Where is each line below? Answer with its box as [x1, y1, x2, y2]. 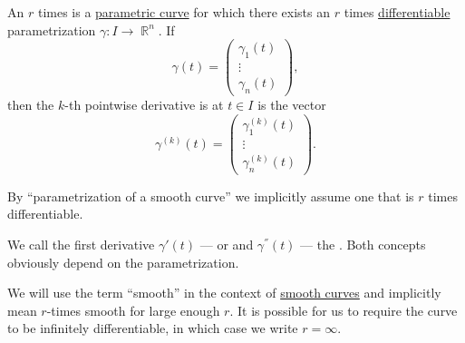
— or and [199, 234, 254, 253]
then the [7, 94, 54, 113]
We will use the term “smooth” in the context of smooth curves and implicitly [7, 283, 441, 302]
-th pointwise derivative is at [64, 94, 224, 113]
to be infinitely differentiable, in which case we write [7, 318, 298, 338]
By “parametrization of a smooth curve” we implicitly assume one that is [7, 186, 414, 205]
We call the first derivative [7, 234, 155, 253]
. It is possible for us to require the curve [229, 300, 458, 319]
